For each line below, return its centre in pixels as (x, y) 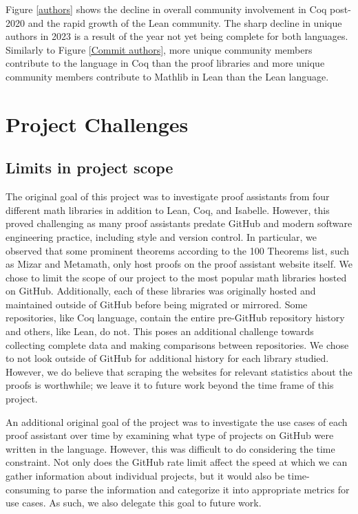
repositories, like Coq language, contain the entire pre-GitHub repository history (175, 318)
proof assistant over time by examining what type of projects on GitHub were (170, 435)
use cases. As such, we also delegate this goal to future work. (134, 503)
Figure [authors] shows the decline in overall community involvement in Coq (166, 9)
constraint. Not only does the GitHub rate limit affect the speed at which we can (177, 462)
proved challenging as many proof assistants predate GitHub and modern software (179, 223)
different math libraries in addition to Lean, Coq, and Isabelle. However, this (168, 210)
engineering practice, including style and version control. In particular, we (161, 236)
